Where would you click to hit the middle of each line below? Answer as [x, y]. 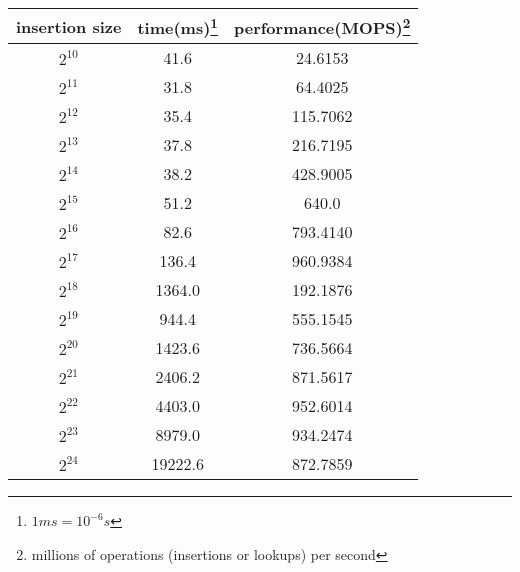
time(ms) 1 [177, 26]
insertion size [69, 26]
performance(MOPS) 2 [322, 26]
